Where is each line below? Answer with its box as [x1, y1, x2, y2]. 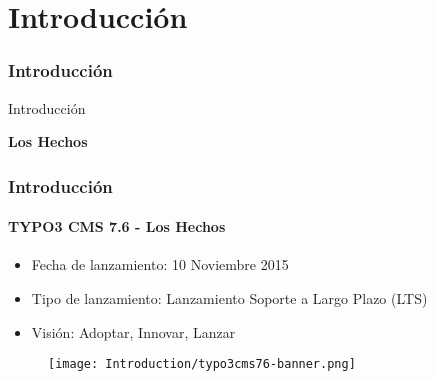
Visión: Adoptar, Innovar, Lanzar [31, 321, 236, 342]
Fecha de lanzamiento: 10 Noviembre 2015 [31, 254, 289, 275]
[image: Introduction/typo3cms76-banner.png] [48, 357, 356, 372]
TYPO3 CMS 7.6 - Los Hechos [8, 216, 226, 237]
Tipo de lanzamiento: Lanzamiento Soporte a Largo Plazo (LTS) [31, 288, 428, 309]
